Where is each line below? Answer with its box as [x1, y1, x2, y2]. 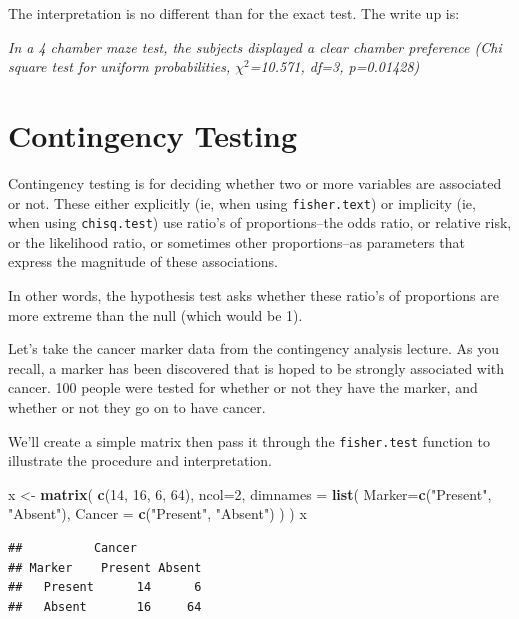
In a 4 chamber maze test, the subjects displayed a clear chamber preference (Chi [8, 36, 502, 57]
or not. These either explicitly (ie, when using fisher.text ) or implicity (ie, [8, 192, 476, 213]
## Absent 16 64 [8, 599, 202, 614]
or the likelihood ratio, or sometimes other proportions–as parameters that [8, 231, 465, 252]
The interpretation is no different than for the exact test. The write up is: [8, 3, 460, 23]
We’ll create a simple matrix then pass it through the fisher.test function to [8, 430, 490, 451]
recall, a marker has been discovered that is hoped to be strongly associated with [8, 357, 505, 378]
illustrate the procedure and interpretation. [8, 450, 272, 471]
